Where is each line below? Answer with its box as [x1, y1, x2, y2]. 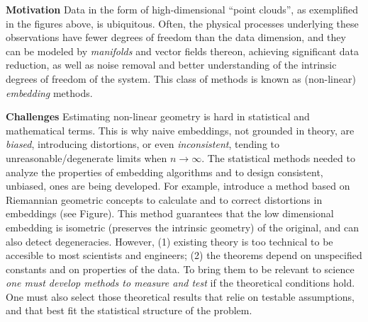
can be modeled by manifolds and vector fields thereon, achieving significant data [6, 43, 359, 58]
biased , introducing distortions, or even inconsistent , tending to [6, 137, 279, 151]
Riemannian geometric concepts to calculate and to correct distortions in [6, 192, 323, 207]
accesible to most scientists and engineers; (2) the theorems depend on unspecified [6, 248, 362, 263]
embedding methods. [6, 85, 93, 100]
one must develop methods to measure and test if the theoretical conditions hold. [6, 275, 355, 290]
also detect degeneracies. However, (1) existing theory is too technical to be [6, 234, 333, 248]
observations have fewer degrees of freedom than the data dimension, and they [6, 30, 346, 45]
